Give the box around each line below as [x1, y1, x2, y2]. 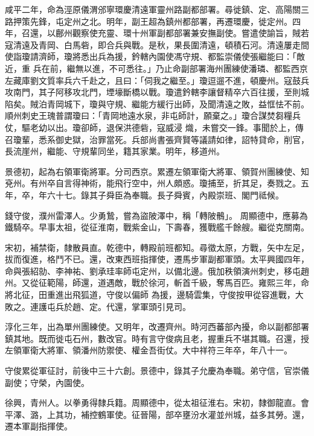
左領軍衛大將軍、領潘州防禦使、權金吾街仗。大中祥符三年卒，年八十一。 [5, 344, 292, 356]
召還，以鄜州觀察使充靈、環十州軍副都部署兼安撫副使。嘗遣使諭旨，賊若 [21, 27, 309, 39]
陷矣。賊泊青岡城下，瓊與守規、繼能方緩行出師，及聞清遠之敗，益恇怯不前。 [5, 97, 309, 110]
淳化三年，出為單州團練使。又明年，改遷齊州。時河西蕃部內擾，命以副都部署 [5, 320, 309, 333]
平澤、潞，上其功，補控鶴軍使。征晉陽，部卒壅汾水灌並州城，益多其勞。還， [5, 408, 309, 420]
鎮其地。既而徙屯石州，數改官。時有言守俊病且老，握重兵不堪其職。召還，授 [5, 332, 309, 344]
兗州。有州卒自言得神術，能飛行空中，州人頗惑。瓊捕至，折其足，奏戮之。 [5, 177, 301, 189]
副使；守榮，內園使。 [5, 376, 89, 388]
